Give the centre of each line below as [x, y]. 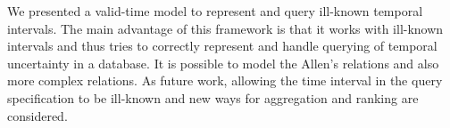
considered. [37, 115]
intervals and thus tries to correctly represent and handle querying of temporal [222, 46]
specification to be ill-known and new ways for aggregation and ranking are [213, 97]
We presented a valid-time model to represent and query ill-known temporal [215, 11]
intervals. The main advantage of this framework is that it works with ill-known [225, 28]
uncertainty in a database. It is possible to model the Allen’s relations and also [223, 63]
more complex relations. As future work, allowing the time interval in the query [225, 80]
